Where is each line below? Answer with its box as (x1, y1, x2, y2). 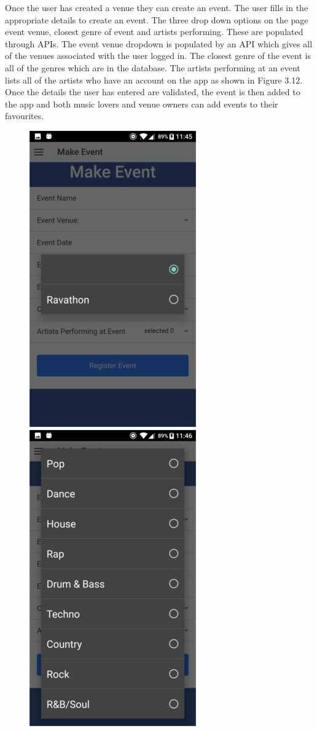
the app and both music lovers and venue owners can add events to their (5, 97, 278, 110)
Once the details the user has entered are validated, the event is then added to (5, 85, 300, 98)
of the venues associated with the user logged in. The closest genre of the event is (5, 49, 311, 62)
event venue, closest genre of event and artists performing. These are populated (5, 25, 303, 38)
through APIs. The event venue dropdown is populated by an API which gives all (5, 37, 313, 50)
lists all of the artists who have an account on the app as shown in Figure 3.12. (5, 73, 303, 86)
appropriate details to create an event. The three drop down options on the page (5, 13, 308, 26)
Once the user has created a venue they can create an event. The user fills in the (5, 1, 308, 14)
